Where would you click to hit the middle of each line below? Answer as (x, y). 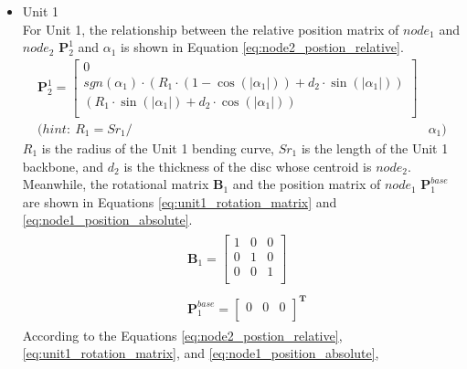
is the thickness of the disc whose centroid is (248, 166)
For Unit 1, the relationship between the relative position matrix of (211, 29)
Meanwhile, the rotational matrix (116, 184)
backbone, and (63, 166)
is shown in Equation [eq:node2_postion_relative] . (262, 47)
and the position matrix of (307, 184)
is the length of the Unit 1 (375, 148)
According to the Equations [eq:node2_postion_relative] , (182, 335)
